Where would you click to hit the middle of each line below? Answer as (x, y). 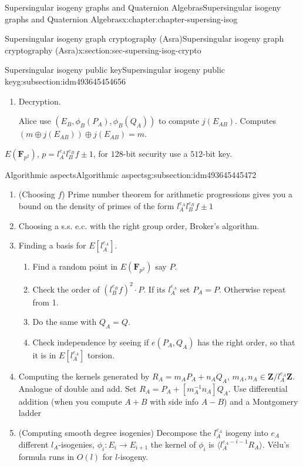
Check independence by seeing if (91, 342)
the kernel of (173, 444)
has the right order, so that (246, 342)
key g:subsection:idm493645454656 (65, 81)
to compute (179, 121)
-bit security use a (155, 153)
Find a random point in (75, 266)
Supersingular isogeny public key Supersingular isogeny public (115, 70)
